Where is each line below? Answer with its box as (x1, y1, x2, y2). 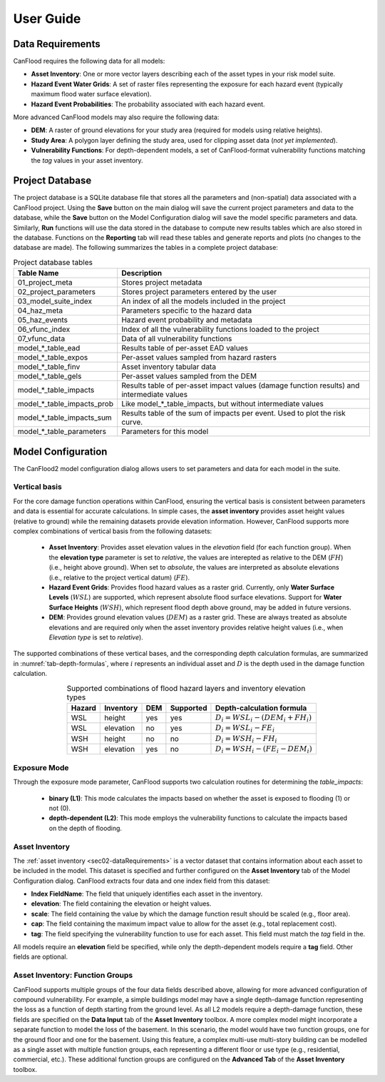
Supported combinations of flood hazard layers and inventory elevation (66, 683, 306, 693)
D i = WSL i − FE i (215, 723, 275, 734)
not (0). (48, 804, 71, 812)
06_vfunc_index (17, 325, 71, 335)
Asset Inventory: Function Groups (13, 971, 133, 981)
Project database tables (13, 258, 93, 268)
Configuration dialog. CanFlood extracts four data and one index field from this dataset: (13, 876, 270, 885)
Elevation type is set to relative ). (48, 632, 144, 642)
